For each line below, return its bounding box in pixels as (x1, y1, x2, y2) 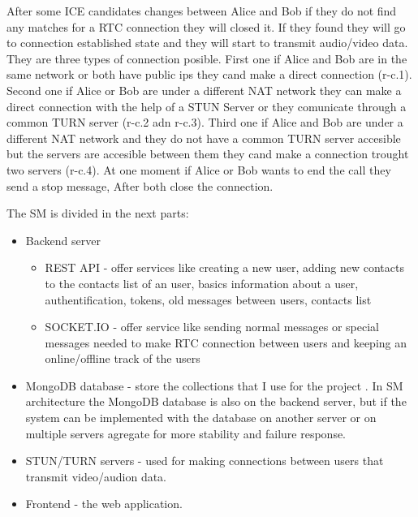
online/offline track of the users (45, 350, 200, 367)
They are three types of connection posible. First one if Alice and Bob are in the (6, 50, 407, 67)
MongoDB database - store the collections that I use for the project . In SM (25, 377, 403, 394)
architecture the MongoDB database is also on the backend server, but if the (25, 393, 407, 410)
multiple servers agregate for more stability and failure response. (25, 424, 347, 442)
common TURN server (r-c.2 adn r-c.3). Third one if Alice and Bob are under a (6, 114, 403, 131)
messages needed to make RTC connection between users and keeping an (45, 334, 407, 351)
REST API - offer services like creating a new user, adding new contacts (45, 259, 404, 276)
